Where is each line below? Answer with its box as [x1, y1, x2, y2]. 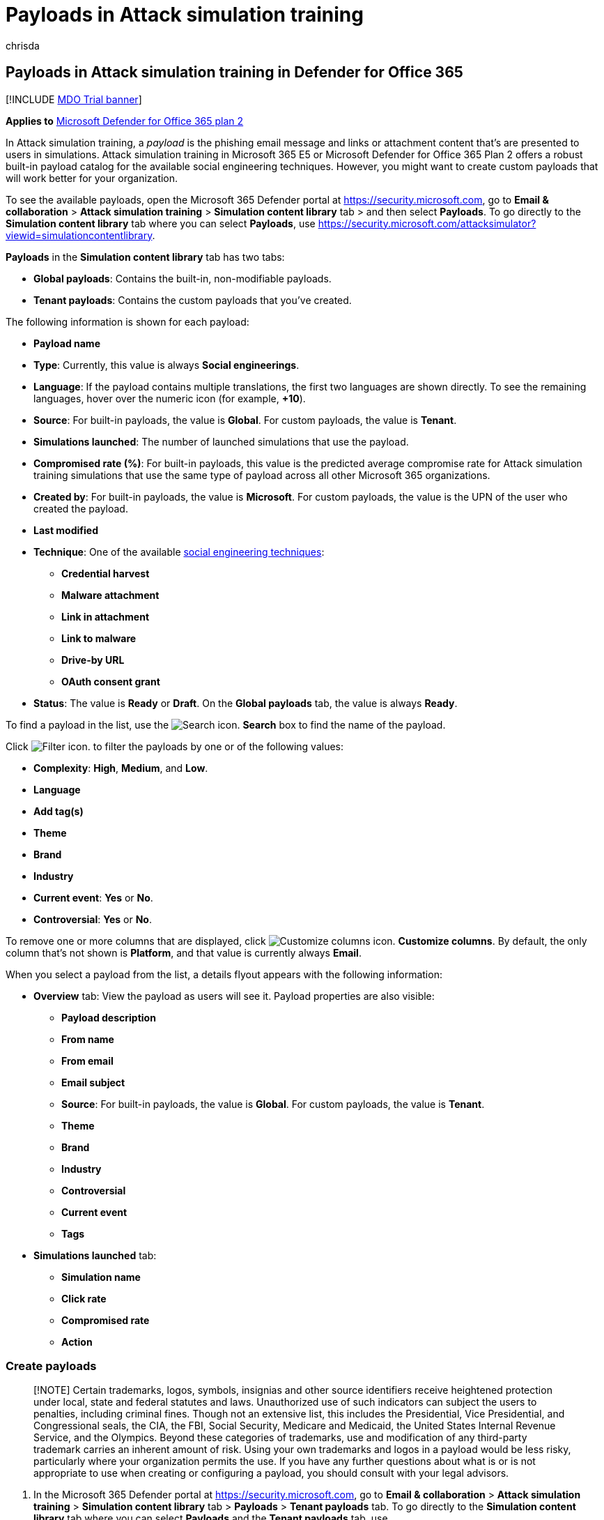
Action [61, 1335, 93, 1348]
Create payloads [6, 1358, 97, 1373]
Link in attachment [61, 610, 150, 623]
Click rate [61, 1292, 107, 1305]
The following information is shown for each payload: [6, 315, 249, 328]
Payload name [33, 337, 100, 349]
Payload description [61, 1011, 156, 1024]
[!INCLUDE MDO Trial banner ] [6, 93, 142, 105]
